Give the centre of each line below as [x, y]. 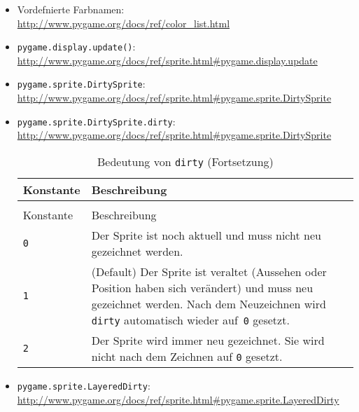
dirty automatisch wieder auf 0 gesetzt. [190, 320]
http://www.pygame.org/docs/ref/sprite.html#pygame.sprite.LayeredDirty [178, 399]
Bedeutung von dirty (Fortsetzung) [185, 161]
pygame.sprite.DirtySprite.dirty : [96, 121]
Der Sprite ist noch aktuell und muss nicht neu [206, 235]
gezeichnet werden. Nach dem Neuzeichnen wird [209, 303]
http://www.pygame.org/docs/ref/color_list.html [124, 23]
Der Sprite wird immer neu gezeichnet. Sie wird [208, 340]
